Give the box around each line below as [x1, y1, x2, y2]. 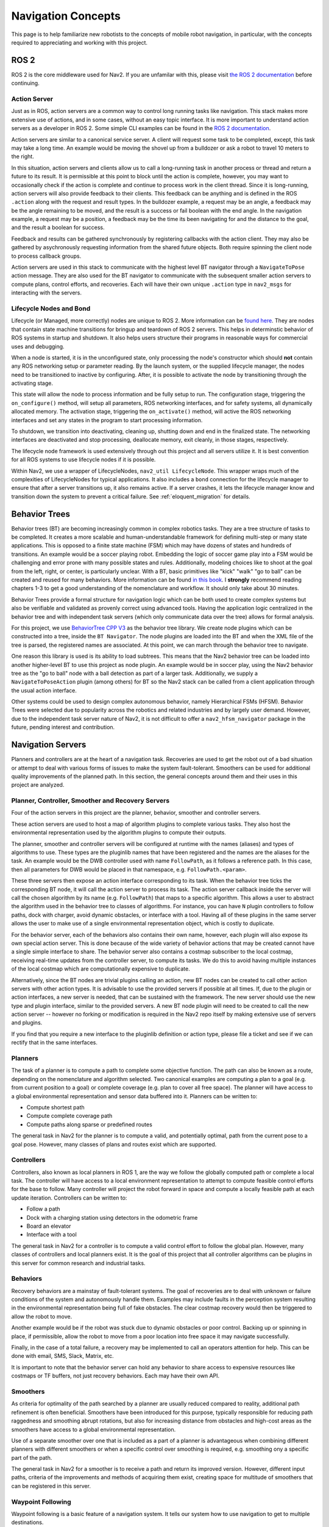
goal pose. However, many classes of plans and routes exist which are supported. [11, 1140, 217, 1148]
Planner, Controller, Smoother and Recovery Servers [11, 796, 170, 805]
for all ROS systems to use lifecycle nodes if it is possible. [11, 456, 156, 464]
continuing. [11, 79, 40, 87]
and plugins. [11, 1019, 43, 1026]
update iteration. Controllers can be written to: [11, 1194, 127, 1201]
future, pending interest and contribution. [11, 724, 115, 731]
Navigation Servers [11, 740, 87, 750]
